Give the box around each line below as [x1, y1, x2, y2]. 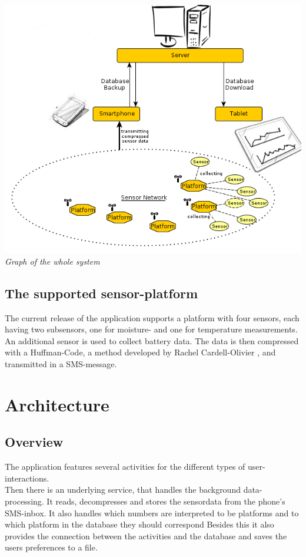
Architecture [5, 392, 109, 416]
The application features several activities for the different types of [5, 460, 245, 473]
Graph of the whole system [5, 255, 100, 267]
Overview [5, 433, 64, 451]
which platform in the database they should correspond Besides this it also [5, 518, 274, 530]
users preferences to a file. [5, 541, 98, 553]
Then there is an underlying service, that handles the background [5, 483, 241, 496]
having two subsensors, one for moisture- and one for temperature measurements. [5, 323, 298, 335]
